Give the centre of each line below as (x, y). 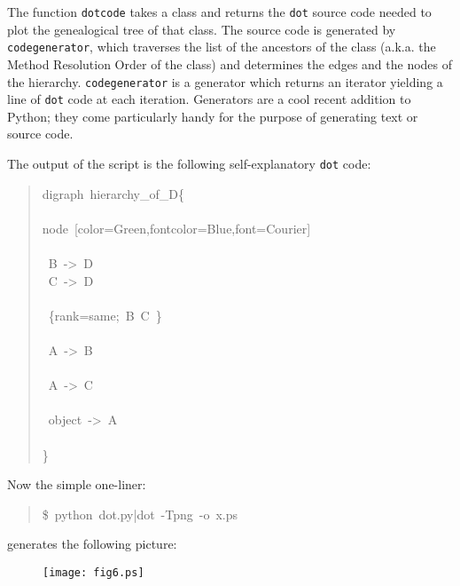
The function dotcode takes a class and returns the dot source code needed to (219, 12)
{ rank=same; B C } (105, 315)
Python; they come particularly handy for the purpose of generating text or (213, 116)
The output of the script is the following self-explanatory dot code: (189, 163)
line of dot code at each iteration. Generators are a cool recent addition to (209, 99)
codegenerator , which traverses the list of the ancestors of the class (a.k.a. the (222, 47)
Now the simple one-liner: (77, 484)
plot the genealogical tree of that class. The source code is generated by (202, 29)
